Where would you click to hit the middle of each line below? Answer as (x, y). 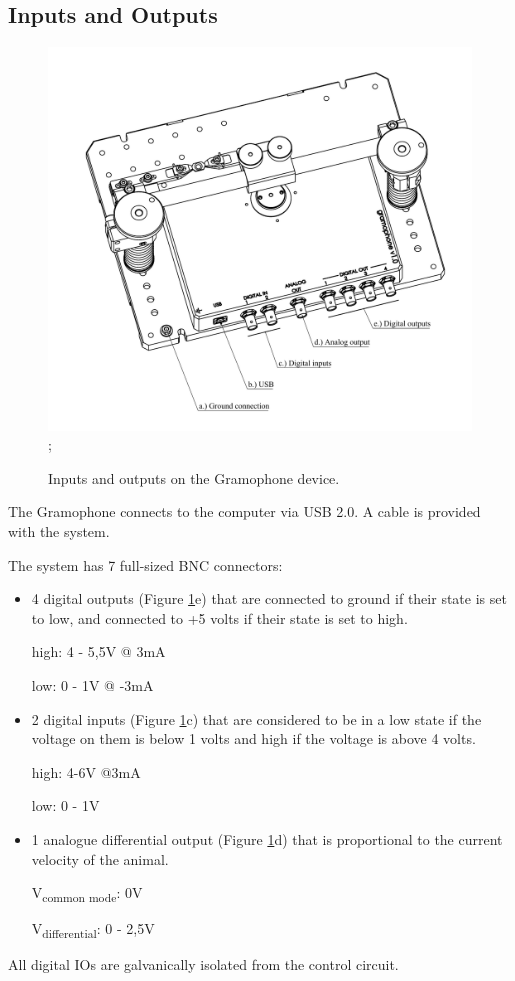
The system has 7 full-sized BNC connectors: (145, 564)
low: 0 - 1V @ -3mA (92, 684)
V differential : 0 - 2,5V (93, 930)
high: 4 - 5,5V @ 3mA (98, 651)
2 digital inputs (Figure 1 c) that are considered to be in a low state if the (256, 718)
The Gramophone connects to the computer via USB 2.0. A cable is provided (244, 511)
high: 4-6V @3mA (86, 771)
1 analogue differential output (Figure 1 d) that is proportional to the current (267, 838)
